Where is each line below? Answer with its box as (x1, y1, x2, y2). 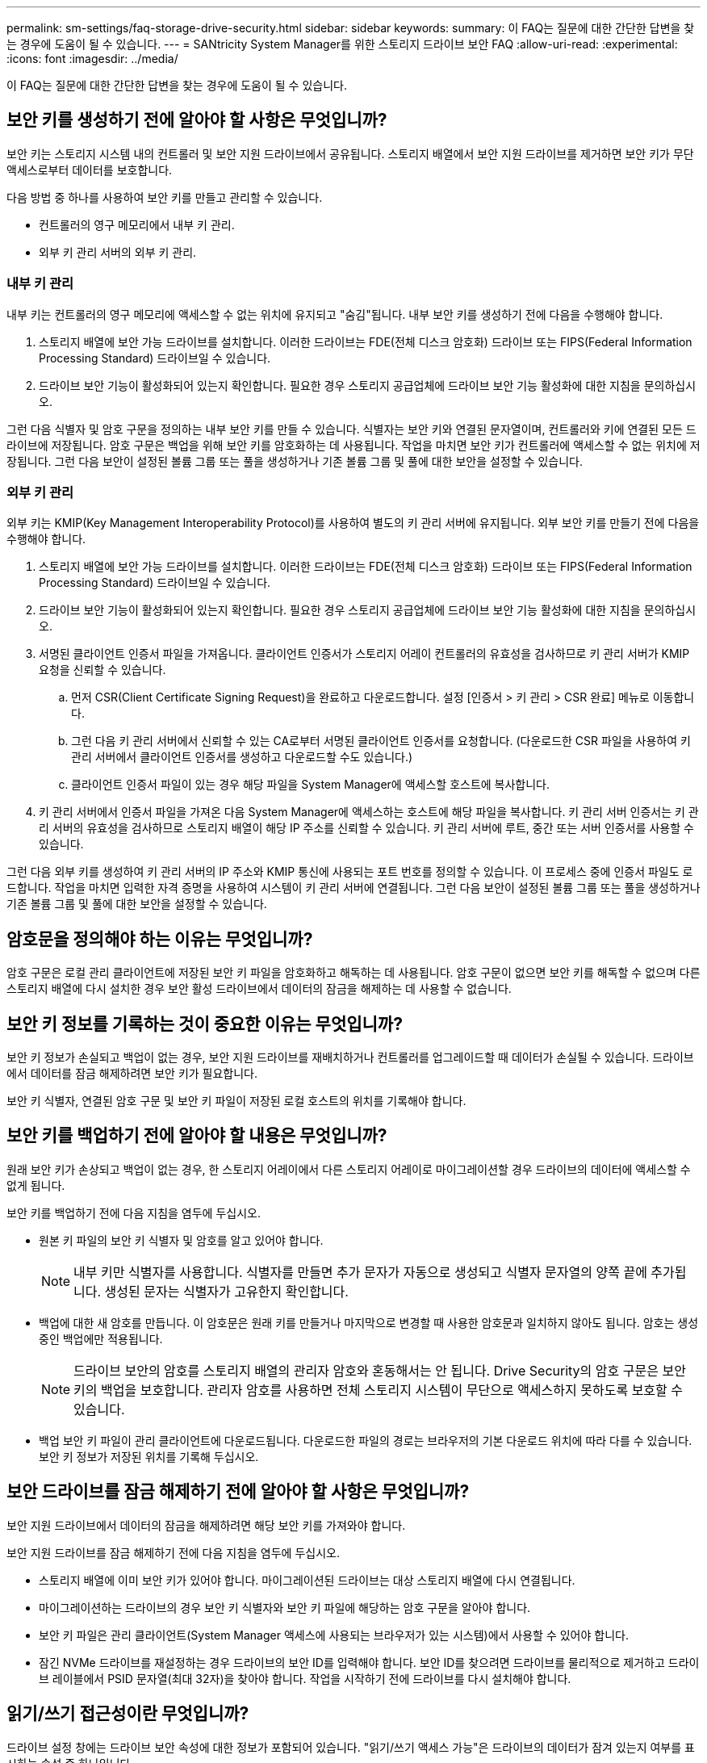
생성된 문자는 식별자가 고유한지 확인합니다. (104, 1283, 349, 1300)
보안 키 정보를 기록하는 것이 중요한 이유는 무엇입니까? (6, 1013, 403, 1034)
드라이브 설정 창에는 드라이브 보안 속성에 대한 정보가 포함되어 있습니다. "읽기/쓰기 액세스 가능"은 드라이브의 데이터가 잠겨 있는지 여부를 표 (6, 1740, 695, 1754)
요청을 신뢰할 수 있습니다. (39, 663, 166, 677)
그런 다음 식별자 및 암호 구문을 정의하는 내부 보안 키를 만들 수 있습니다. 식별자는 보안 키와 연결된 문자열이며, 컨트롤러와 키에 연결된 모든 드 (6, 421, 697, 436)
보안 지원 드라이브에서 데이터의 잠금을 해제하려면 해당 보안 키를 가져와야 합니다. (6, 1518, 406, 1532)
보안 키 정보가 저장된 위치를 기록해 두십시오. (39, 1449, 259, 1464)
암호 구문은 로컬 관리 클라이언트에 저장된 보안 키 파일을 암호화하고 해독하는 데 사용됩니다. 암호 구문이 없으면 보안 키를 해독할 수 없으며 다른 (6, 965, 701, 980)
